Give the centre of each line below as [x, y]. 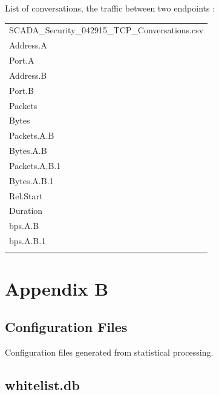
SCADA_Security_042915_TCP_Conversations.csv [106, 30]
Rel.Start [26, 195]
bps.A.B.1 [28, 241]
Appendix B [57, 288]
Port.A [22, 60]
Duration [26, 211]
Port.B [21, 90]
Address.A [28, 45]
